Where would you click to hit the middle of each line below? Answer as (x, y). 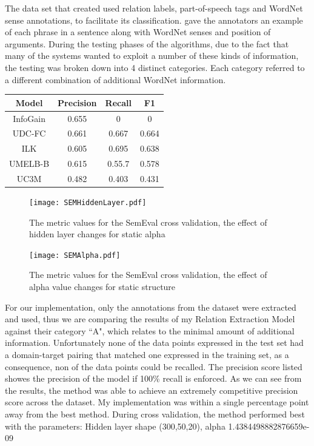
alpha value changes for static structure (102, 287)
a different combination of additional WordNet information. (115, 79)
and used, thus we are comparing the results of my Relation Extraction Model (150, 319)
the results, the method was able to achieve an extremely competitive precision (152, 390)
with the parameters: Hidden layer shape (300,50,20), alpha (115, 426)
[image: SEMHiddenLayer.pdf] (88, 202)
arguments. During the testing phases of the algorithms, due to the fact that (147, 43)
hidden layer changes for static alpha (97, 234)
